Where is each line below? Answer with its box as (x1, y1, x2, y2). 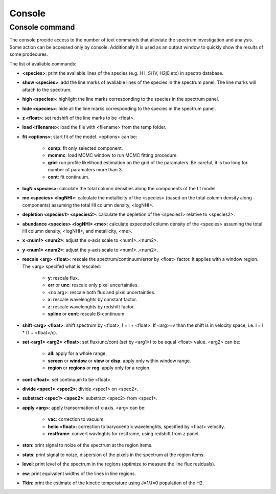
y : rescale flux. (48, 275, 79, 281)
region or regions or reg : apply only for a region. (48, 365, 151, 371)
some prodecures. (9, 51, 48, 57)
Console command (9, 23, 75, 32)
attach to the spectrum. (22, 86, 72, 93)
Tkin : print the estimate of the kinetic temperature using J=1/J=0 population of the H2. (22, 480, 204, 486)
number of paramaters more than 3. (48, 167, 123, 173)
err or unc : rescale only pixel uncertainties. (48, 282, 139, 288)
